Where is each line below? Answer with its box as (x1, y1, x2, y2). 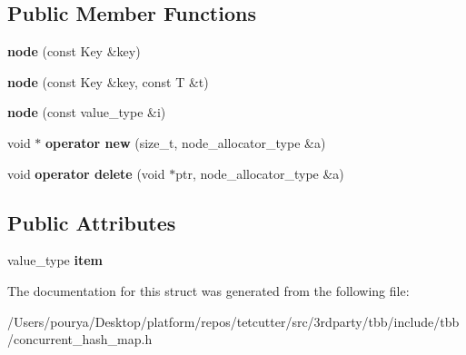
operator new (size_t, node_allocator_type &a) (45, 133, 326, 152)
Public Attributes (7, 208, 176, 236)
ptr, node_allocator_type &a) (175, 163, 344, 182)
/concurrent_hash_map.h (7, 330, 153, 349)
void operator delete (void (7, 163, 165, 182)
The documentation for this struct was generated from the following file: (7, 281, 410, 300)
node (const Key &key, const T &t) (7, 72, 209, 91)
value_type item (7, 251, 104, 270)
